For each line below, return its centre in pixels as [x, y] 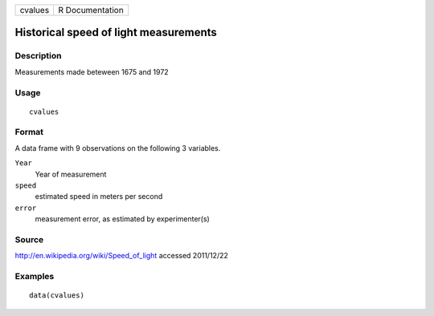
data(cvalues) [57, 296]
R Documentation [91, 10]
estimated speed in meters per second [99, 196]
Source [29, 239]
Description [38, 56]
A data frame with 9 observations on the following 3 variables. [118, 148]
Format [29, 132]
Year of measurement [71, 174]
